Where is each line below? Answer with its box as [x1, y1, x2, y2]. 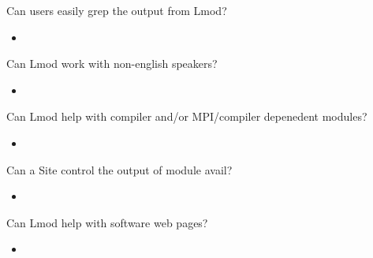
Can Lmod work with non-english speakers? [6, 55, 218, 72]
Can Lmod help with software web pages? [6, 214, 208, 230]
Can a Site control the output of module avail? [6, 161, 233, 178]
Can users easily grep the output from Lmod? [6, 2, 227, 18]
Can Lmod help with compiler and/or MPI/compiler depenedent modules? [6, 108, 367, 125]
